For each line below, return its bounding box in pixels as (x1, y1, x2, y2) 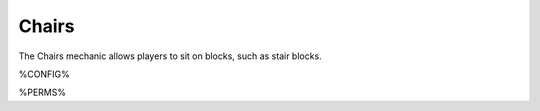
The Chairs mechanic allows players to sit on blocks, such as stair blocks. (18, 50, 322, 62)
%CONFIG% (18, 68, 70, 80)
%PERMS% (18, 86, 67, 99)
